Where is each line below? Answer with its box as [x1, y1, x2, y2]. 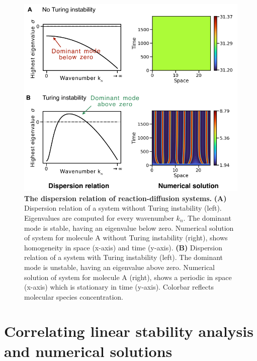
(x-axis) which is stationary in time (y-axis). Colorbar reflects [24, 282, 214, 292]
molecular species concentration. [24, 291, 123, 302]
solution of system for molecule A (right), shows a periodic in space [24, 272, 232, 282]
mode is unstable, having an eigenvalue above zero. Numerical [24, 261, 215, 272]
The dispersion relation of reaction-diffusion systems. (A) [24, 193, 227, 203]
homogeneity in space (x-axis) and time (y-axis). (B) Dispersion [24, 242, 223, 252]
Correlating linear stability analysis [4, 321, 253, 341]
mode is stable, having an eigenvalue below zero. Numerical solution [24, 222, 234, 233]
